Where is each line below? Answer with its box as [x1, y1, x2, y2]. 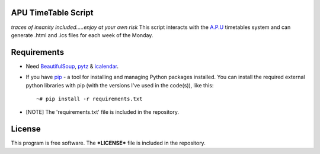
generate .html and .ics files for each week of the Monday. [11, 31, 153, 38]
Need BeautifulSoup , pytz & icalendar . [25, 63, 119, 70]
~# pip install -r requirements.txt [36, 95, 143, 102]
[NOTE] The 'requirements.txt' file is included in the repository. [25, 109, 179, 116]
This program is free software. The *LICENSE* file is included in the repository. [11, 139, 206, 147]
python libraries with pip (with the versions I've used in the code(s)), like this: [25, 81, 214, 89]
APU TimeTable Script [11, 8, 94, 18]
